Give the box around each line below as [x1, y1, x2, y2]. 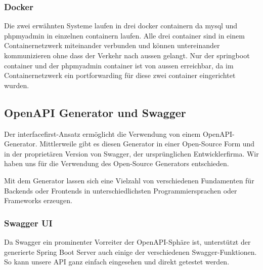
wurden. [4, 80, 29, 90]
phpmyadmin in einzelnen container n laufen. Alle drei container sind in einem [4, 30, 245, 41]
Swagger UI [4, 216, 53, 229]
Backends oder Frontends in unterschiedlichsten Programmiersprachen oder [4, 185, 237, 196]
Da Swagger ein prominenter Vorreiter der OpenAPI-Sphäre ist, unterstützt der [4, 236, 251, 247]
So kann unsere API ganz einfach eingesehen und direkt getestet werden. [4, 256, 230, 267]
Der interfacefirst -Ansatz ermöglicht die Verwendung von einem [4, 128, 201, 139]
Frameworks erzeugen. [4, 195, 72, 206]
